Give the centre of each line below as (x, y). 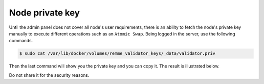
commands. (21, 41)
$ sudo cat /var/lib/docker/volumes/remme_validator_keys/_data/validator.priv (117, 54)
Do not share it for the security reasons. (49, 75)
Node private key (44, 13)
